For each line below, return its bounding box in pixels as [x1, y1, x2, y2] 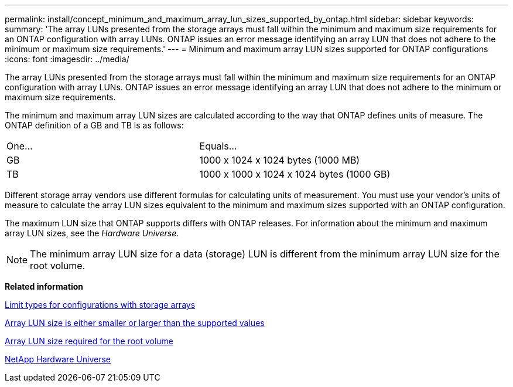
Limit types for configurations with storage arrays [5, 300, 196, 310]
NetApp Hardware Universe [5, 354, 111, 364]
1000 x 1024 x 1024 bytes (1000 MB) [199, 154, 360, 166]
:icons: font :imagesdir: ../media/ [5, 54, 129, 64]
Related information [5, 281, 84, 291]
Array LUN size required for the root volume [5, 336, 174, 346]
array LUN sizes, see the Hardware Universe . [5, 228, 179, 238]
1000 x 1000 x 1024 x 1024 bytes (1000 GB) [199, 168, 391, 180]
